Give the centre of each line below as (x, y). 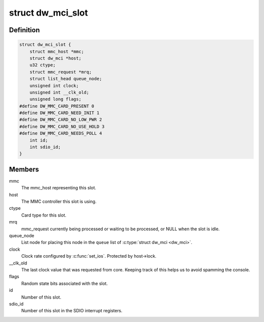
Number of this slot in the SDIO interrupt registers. (72, 311)
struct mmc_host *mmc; (57, 51)
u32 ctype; (43, 65)
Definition (24, 30)
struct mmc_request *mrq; (61, 72)
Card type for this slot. (44, 215)
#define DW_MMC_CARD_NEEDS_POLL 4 (61, 133)
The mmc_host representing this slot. (59, 188)
